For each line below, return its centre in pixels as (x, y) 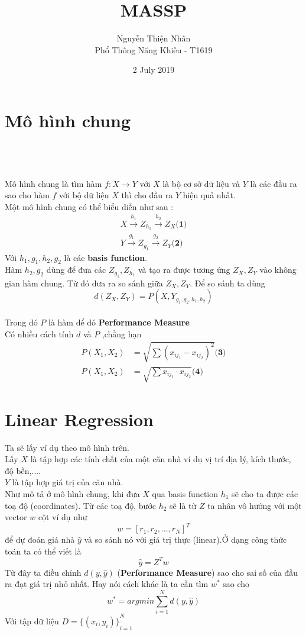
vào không (278, 270)
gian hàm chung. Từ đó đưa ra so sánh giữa (84, 283)
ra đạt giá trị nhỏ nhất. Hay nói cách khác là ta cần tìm (107, 584)
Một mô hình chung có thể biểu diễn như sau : (89, 206)
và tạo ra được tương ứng (184, 270)
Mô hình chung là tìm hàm (53, 183)
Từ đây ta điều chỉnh (43, 572)
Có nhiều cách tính (39, 333)
